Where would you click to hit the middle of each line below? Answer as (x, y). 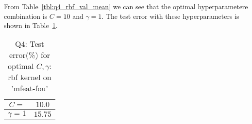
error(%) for (30, 55)
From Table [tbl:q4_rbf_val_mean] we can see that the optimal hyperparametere (126, 6)
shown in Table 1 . (31, 25)
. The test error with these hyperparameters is (170, 16)
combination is (26, 16)
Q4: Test (30, 43)
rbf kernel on (30, 77)
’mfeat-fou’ (30, 88)
